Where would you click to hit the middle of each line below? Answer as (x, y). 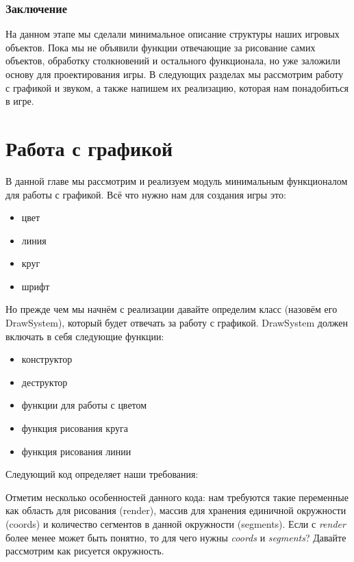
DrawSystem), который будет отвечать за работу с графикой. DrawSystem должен (177, 323)
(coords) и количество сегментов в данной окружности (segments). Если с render (176, 524)
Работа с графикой (89, 148)
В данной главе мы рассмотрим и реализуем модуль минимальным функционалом (177, 180)
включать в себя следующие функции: (85, 336)
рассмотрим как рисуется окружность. (85, 551)
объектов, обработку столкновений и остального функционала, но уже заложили (173, 61)
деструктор (45, 382)
